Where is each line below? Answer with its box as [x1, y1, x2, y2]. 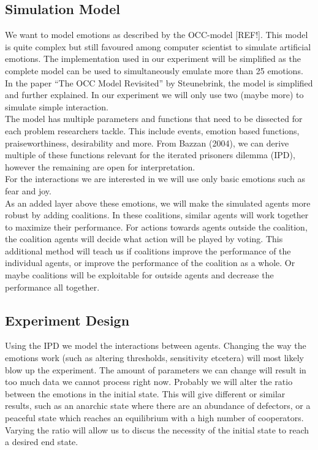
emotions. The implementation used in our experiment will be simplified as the [5, 52, 301, 65]
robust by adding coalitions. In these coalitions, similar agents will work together [5, 208, 309, 221]
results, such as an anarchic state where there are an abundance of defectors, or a [5, 399, 311, 412]
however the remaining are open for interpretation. [5, 160, 195, 173]
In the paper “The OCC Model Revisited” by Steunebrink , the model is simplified [5, 76, 313, 89]
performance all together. [5, 280, 100, 293]
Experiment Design [5, 310, 130, 329]
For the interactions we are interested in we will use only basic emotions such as [5, 172, 306, 185]
